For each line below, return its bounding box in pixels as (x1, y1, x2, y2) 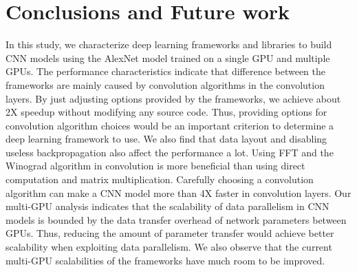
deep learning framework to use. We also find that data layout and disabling (6, 132, 327, 146)
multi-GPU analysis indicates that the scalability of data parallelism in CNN (6, 199, 329, 213)
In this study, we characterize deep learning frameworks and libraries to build (6, 37, 332, 52)
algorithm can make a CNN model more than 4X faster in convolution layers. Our (6, 185, 351, 200)
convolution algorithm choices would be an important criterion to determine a (6, 118, 334, 132)
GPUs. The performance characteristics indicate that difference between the (6, 64, 326, 79)
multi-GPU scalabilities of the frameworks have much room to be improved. (6, 253, 325, 267)
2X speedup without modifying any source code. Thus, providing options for (6, 105, 327, 119)
